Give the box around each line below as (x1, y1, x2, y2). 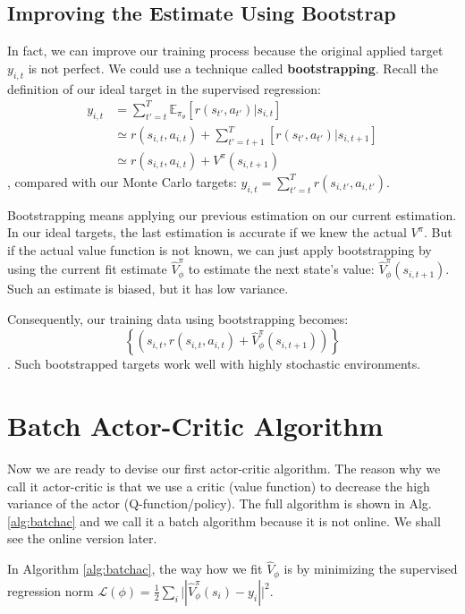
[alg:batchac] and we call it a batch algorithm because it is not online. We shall (7, 511, 441, 530)
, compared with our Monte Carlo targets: (7, 172, 237, 191)
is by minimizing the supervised (283, 559, 458, 578)
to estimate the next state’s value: (188, 260, 375, 278)
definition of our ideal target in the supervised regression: (7, 79, 321, 98)
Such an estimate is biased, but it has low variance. (7, 279, 289, 298)
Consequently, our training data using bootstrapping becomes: (7, 309, 349, 328)
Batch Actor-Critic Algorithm (7, 407, 384, 444)
